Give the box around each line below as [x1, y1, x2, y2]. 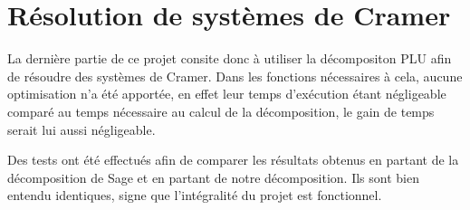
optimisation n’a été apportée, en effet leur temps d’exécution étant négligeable [7, 84, 446, 103]
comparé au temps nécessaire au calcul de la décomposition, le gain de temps [7, 101, 435, 120]
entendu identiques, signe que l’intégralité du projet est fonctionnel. [7, 186, 382, 205]
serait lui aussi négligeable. [7, 119, 156, 138]
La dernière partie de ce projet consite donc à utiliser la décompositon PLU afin [7, 49, 452, 68]
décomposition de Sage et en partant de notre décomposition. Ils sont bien [7, 167, 419, 186]
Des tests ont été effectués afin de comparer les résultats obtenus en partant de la [7, 150, 459, 169]
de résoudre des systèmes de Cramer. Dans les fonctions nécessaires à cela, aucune [7, 66, 463, 85]
